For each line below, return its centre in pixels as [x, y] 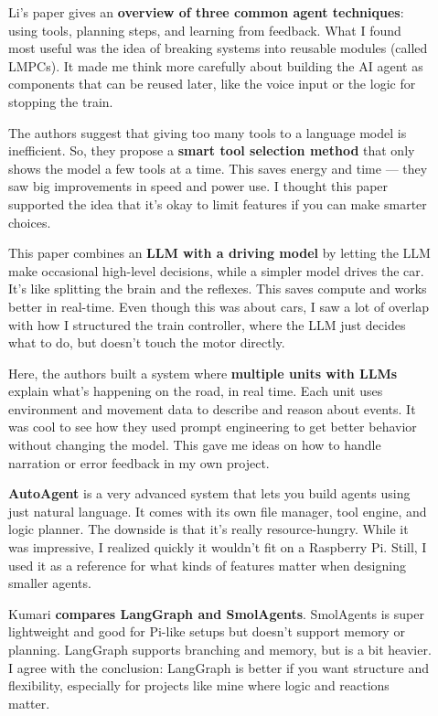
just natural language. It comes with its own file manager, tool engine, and [218, 511]
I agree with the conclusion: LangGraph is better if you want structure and [219, 667]
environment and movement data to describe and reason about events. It [212, 408]
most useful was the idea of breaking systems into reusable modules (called [218, 48]
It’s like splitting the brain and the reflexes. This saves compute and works [218, 289]
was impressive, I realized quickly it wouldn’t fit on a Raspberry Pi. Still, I [218, 547]
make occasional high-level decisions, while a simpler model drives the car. [216, 270]
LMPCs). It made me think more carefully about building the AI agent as [216, 65]
